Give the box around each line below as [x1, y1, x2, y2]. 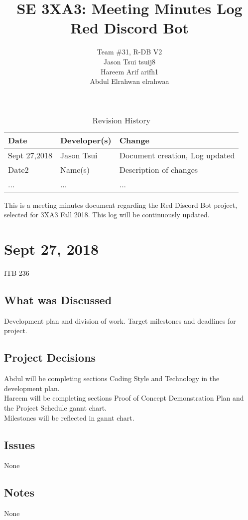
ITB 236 [4, 268, 29, 278]
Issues [4, 437, 35, 452]
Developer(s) [60, 134, 112, 146]
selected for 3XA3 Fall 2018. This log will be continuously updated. [4, 209, 210, 220]
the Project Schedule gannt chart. [4, 402, 107, 413]
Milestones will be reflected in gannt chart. [4, 412, 134, 423]
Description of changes [119, 163, 198, 175]
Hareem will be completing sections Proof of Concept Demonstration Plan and [4, 393, 244, 403]
